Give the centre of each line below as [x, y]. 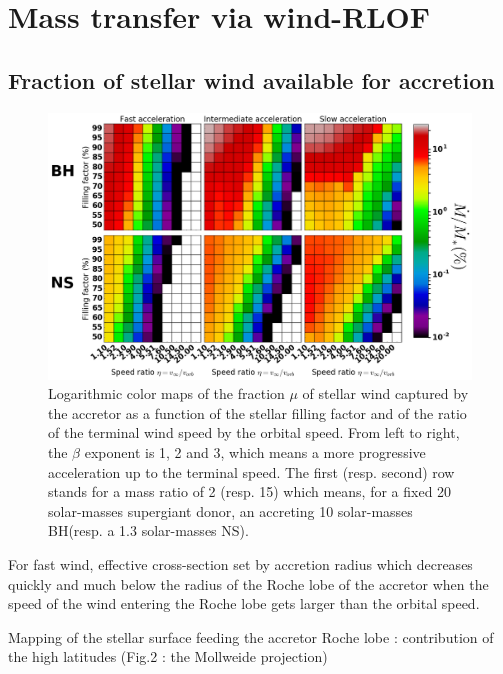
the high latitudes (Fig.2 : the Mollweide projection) [168, 656]
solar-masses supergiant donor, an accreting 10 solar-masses [230, 510]
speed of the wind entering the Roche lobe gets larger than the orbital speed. [244, 603]
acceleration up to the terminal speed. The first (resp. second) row [251, 471]
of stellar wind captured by [385, 393]
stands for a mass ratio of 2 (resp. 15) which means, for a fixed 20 [250, 491]
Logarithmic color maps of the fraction [166, 393]
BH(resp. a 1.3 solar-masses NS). [148, 530]
